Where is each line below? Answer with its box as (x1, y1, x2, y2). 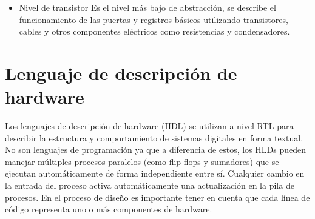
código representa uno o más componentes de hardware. (5, 203, 212, 215)
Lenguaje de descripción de (5, 60, 237, 85)
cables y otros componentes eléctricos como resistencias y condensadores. (19, 25, 290, 38)
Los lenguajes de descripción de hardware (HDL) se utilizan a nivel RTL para (5, 120, 294, 132)
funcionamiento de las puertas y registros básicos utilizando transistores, (19, 13, 288, 25)
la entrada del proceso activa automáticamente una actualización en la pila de (5, 179, 294, 192)
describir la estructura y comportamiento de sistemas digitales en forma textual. (5, 131, 303, 144)
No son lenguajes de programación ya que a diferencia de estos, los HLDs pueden (5, 143, 306, 156)
